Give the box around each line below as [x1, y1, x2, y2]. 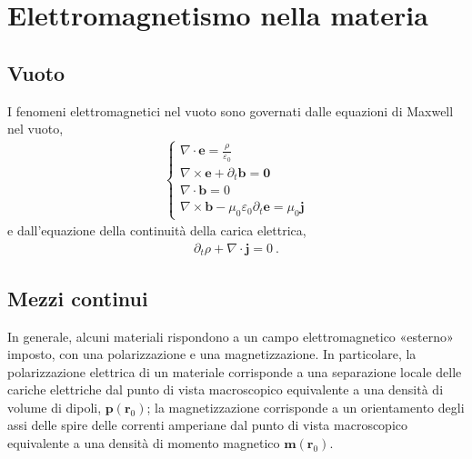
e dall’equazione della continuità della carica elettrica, [7, 221, 306, 240]
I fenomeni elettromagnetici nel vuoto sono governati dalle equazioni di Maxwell [7, 101, 454, 120]
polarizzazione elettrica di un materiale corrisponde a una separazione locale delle [7, 362, 462, 381]
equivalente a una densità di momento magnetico [7, 434, 280, 453]
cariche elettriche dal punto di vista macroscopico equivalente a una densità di [7, 380, 444, 399]
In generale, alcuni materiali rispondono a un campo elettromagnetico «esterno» [7, 326, 454, 345]
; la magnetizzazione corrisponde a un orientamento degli [146, 397, 465, 416]
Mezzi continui [7, 284, 148, 312]
